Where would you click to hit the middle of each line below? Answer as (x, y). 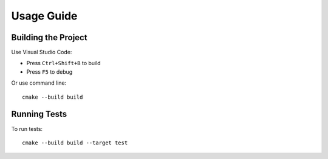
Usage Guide (44, 16)
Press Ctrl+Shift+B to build (63, 63)
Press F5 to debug (50, 72)
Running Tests (39, 114)
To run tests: (27, 129)
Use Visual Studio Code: (42, 52)
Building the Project (49, 37)
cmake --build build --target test (75, 143)
